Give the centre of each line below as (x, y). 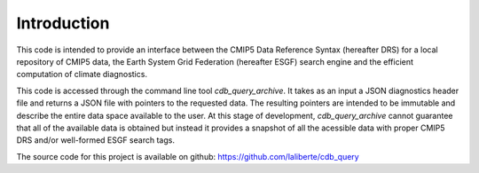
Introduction (63, 23)
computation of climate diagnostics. (82, 75)
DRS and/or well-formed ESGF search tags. (95, 140)
